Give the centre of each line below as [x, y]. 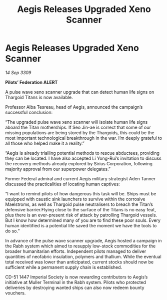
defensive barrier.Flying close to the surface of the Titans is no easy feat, [80, 209]
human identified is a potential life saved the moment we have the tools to [81, 225]
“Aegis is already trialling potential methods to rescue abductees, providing [82, 153]
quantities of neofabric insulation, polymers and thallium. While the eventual [83, 256]
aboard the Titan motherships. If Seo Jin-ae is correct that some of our [78, 127]
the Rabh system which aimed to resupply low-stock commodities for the [80, 246]
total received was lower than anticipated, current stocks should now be [79, 262]
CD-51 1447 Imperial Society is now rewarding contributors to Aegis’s [76, 277]
